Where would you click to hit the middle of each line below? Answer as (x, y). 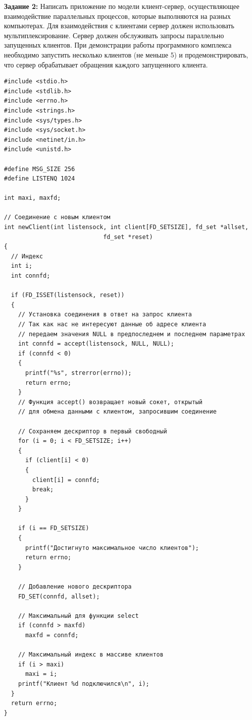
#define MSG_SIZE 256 (40, 169)
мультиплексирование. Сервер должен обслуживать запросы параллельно (114, 35)
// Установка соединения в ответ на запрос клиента (105, 315)
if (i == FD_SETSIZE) (53, 528)
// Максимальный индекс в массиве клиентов (91, 655)
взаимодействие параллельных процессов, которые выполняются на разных (117, 16)
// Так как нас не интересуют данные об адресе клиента (112, 324)
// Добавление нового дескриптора (75, 587)
